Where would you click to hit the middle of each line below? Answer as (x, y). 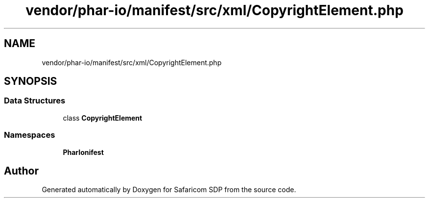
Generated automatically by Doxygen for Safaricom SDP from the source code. (169, 190)
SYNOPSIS (31, 81)
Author (21, 171)
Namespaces (30, 135)
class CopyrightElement (103, 118)
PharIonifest (83, 152)
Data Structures (35, 101)
